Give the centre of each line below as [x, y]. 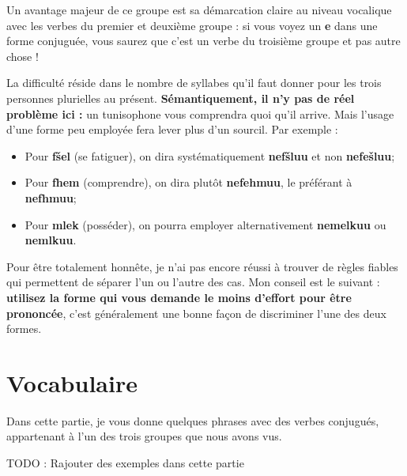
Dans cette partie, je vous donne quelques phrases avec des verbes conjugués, [193, 420]
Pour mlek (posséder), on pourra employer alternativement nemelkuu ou [205, 224]
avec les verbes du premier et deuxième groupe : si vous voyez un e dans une [192, 25]
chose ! [23, 56]
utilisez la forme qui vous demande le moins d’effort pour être [179, 297]
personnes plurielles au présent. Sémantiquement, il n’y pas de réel [181, 98]
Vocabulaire [72, 382]
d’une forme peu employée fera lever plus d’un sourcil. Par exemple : [172, 129]
